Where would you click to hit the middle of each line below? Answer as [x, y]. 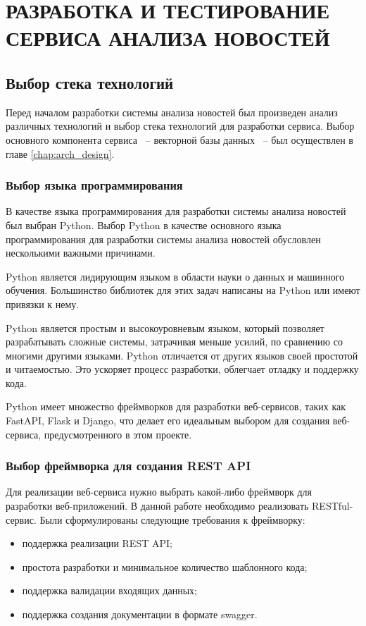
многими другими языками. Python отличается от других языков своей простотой [182, 355]
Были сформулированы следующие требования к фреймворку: [172, 519]
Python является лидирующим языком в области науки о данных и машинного [175, 276]
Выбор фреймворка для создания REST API [128, 466]
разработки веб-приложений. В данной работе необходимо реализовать [157, 506]
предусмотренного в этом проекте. [118, 434]
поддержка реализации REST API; [97, 543]
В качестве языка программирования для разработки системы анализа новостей [176, 211]
